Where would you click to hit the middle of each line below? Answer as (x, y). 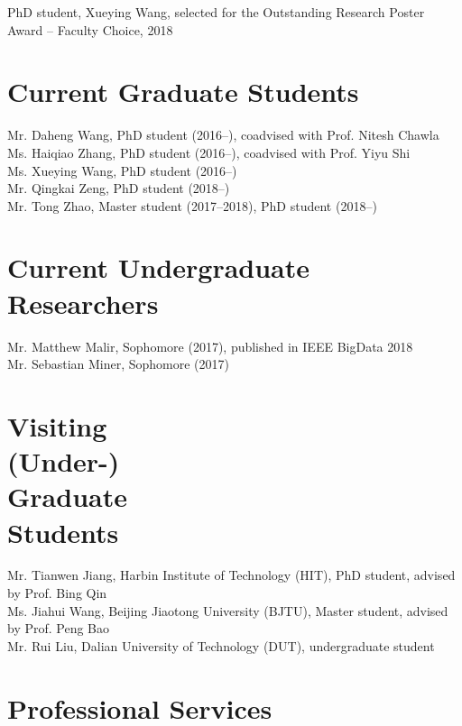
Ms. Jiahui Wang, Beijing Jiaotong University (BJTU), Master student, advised (228, 610)
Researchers (83, 303)
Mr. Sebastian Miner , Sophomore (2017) (119, 364)
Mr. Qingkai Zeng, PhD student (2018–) (119, 188)
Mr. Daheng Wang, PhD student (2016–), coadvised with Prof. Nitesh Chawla (223, 135)
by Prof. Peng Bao (59, 628)
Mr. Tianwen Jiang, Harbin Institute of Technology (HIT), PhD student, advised (231, 575)
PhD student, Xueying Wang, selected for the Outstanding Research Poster (216, 12)
